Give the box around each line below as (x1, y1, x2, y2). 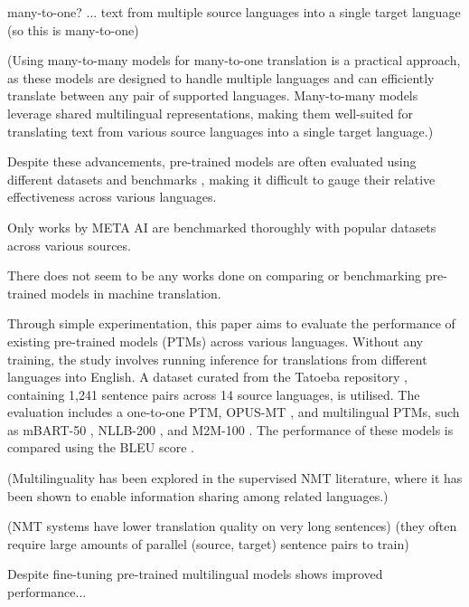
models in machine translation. (51, 283, 221, 302)
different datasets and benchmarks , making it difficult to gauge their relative (7, 169, 436, 188)
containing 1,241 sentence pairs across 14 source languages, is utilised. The (7, 384, 420, 403)
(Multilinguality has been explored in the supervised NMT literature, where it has (7, 469, 463, 488)
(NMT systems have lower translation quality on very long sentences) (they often (7, 517, 457, 536)
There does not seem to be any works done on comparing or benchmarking (7, 266, 422, 285)
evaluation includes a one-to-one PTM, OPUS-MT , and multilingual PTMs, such (7, 403, 460, 422)
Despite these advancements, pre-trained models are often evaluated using (7, 152, 417, 171)
